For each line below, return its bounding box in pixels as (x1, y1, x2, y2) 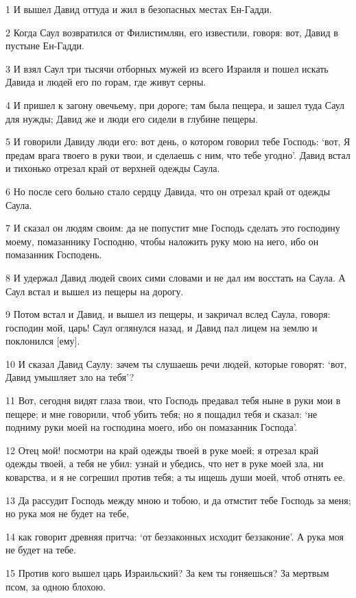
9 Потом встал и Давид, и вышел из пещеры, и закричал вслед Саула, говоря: (5, 307, 331, 321)
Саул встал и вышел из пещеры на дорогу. (5, 284, 184, 298)
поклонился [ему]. (5, 334, 80, 348)
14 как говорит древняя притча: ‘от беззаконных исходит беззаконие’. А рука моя (5, 529, 344, 543)
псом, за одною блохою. (5, 579, 106, 593)
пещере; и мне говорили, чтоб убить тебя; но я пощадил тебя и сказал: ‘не (5, 406, 318, 421)
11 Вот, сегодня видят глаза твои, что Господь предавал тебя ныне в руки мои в (5, 393, 341, 408)
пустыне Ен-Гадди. (5, 38, 84, 53)
